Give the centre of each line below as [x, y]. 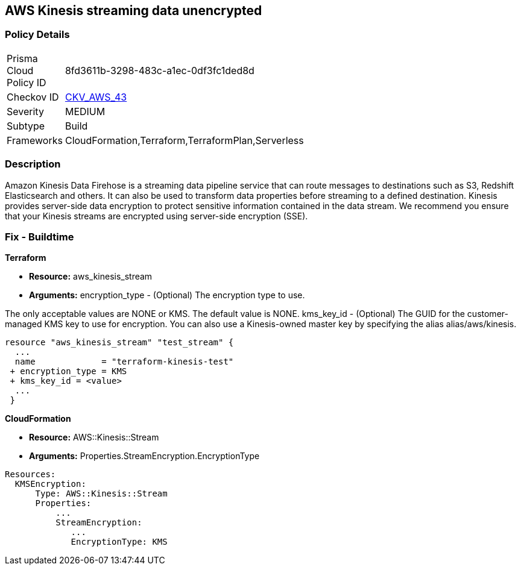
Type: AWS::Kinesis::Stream [101, 494]
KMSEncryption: [50, 484]
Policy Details [37, 35]
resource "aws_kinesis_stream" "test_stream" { [119, 343]
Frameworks [35, 140]
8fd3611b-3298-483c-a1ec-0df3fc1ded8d [159, 70]
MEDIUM [85, 111]
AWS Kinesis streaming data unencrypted [134, 11]
